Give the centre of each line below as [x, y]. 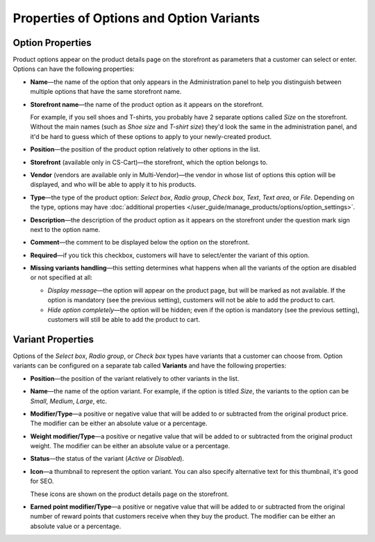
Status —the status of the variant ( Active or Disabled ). [107, 459]
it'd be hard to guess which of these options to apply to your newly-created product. [151, 136]
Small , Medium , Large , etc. [69, 401]
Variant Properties [53, 339]
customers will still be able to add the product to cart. [124, 320]
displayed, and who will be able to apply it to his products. [113, 185]
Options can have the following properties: [74, 69]
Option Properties [52, 43]
